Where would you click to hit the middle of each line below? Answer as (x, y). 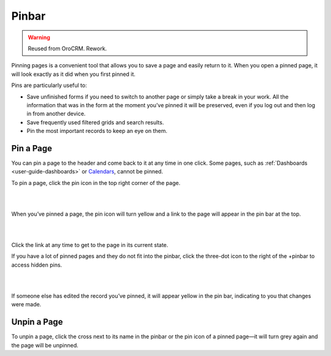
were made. (26, 305)
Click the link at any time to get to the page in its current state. (90, 245)
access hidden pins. (37, 265)
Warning (39, 37)
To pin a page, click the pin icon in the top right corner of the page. (96, 183)
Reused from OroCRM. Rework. (67, 48)
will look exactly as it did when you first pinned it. (74, 74)
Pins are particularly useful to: (49, 85)
